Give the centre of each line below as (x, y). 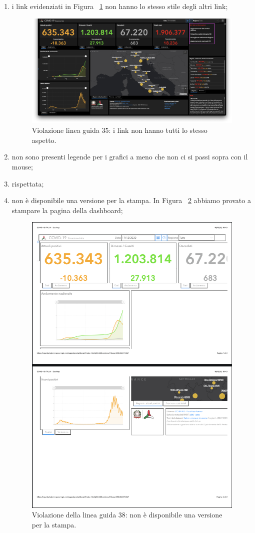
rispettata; (28, 183)
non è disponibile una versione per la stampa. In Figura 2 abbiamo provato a (131, 200)
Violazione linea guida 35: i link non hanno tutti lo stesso (119, 130)
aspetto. (44, 140)
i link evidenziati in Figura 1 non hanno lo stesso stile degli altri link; (120, 6)
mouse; (22, 167)
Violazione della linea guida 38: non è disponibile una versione (127, 515)
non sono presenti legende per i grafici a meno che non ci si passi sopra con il (130, 157)
